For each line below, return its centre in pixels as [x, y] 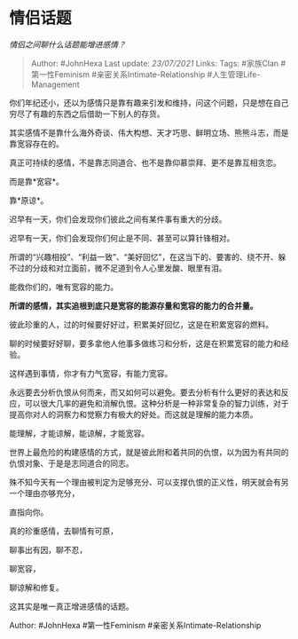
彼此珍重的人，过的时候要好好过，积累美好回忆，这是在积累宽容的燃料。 [141, 324]
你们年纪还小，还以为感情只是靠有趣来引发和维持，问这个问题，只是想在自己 [149, 102]
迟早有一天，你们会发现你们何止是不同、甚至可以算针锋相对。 [122, 238]
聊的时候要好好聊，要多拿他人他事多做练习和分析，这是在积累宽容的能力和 [145, 343]
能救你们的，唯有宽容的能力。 [63, 287]
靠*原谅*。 [29, 200]
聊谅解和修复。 [36, 588]
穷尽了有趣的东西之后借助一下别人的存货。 [87, 114]
